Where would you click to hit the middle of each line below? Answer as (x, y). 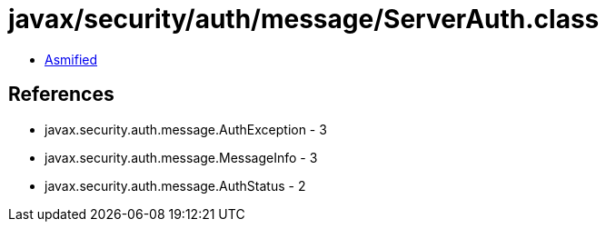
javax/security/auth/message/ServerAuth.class (304, 19)
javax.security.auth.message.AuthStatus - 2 (175, 185)
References (61, 95)
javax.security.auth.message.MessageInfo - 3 (181, 157)
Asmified (71, 59)
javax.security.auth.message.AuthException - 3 (186, 129)
